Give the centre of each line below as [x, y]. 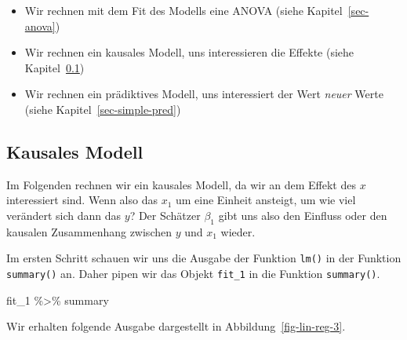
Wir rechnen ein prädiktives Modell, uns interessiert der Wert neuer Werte [204, 94]
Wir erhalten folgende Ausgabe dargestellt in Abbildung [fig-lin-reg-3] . [176, 326]
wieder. [238, 231]
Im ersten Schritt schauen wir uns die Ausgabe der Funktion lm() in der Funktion [204, 258]
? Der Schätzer [165, 215]
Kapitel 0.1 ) [55, 67]
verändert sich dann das [64, 215]
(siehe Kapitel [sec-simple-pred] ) [103, 109]
